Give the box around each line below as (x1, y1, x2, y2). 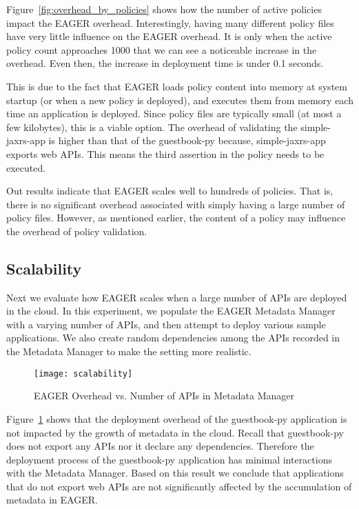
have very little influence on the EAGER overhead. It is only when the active (6, 29, 332, 43)
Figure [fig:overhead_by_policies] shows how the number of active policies (6, 2, 322, 16)
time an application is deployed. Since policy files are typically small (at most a (6, 106, 342, 121)
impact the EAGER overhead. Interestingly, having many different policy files (6, 15, 334, 30)
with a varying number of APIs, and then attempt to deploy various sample (6, 317, 326, 331)
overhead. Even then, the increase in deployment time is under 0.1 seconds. (6, 56, 324, 70)
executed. (6, 160, 46, 174)
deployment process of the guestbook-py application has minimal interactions (6, 452, 332, 466)
